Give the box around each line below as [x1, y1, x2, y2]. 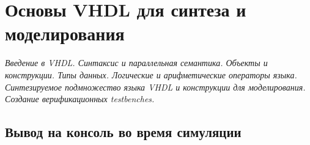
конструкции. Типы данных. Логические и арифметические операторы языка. [5, 68, 297, 81]
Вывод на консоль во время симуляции [5, 122, 242, 141]
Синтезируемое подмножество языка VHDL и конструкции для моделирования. [5, 80, 306, 93]
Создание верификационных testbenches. [5, 92, 155, 105]
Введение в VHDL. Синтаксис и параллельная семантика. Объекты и [5, 56, 268, 69]
